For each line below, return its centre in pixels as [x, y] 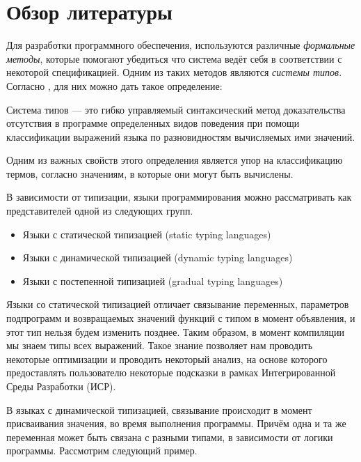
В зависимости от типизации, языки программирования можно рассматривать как [179, 197]
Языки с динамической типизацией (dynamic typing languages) [158, 257]
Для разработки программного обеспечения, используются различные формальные [181, 45]
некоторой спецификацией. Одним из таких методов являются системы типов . [174, 72]
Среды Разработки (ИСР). [61, 386]
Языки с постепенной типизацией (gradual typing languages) [153, 280]
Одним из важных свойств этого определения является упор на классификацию [175, 160]
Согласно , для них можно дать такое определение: [114, 85]
